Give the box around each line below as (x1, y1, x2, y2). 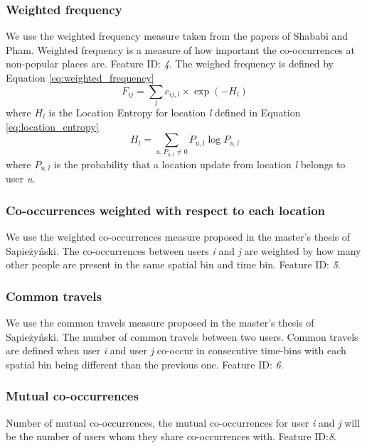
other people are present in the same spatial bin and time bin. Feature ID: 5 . (6, 257, 341, 272)
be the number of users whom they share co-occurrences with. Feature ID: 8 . (6, 429, 337, 444)
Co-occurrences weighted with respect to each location (6, 201, 326, 219)
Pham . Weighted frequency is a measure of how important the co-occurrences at (6, 42, 355, 57)
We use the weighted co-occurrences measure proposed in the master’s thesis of (6, 229, 351, 244)
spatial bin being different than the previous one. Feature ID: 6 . (6, 356, 284, 371)
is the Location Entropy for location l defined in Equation (48, 104, 301, 119)
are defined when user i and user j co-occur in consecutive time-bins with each (6, 343, 346, 358)
